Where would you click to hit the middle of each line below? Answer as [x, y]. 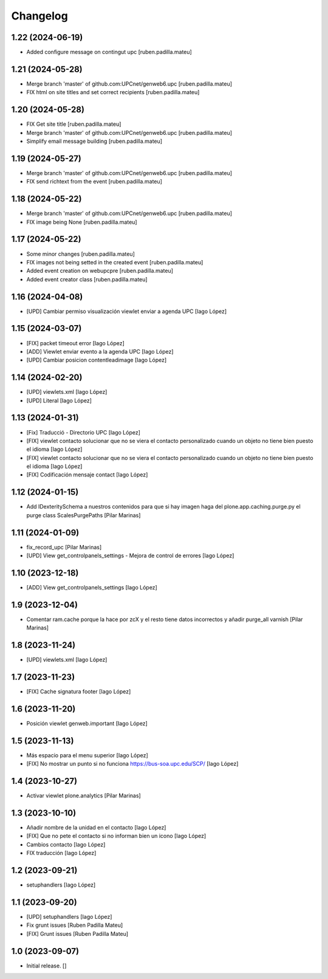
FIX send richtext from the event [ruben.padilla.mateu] [94, 182]
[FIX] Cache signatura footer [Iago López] [79, 692]
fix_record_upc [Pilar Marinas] [64, 547]
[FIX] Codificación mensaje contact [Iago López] [87, 475]
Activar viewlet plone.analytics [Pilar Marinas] [84, 795]
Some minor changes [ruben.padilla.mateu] [80, 254]
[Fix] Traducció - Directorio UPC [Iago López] [84, 432]
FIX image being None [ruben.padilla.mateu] [82, 222]
